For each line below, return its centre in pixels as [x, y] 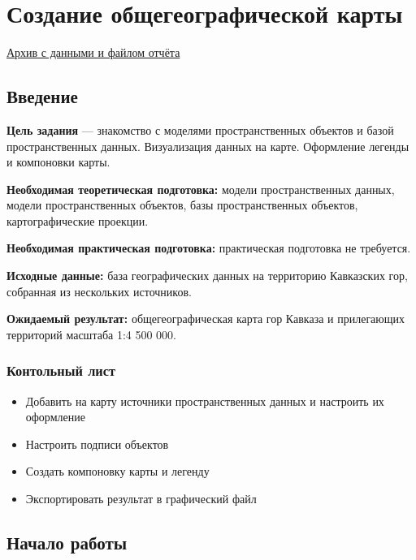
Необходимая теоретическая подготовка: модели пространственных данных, [201, 189]
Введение [42, 96]
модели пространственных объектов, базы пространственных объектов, [182, 205]
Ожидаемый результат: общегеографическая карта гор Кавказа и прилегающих [206, 319]
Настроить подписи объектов [97, 444]
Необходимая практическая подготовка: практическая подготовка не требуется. [209, 248]
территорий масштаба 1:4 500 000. [91, 334]
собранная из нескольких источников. [99, 291]
